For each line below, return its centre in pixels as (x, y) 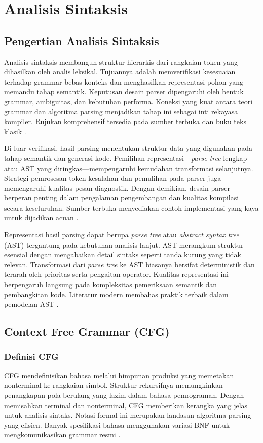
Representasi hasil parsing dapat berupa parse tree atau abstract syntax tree (122, 235)
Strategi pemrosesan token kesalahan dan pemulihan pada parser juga (113, 178)
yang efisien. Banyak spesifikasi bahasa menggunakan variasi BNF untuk (117, 425)
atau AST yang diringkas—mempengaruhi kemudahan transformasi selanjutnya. (129, 168)
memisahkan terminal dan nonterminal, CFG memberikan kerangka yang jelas (126, 405)
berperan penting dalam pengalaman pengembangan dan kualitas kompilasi (122, 198)
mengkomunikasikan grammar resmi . (62, 435)
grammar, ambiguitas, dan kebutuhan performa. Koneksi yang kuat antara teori (128, 101)
